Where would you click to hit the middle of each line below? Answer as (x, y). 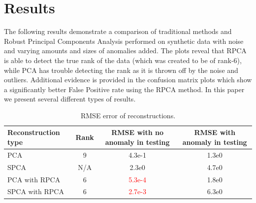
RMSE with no (138, 132)
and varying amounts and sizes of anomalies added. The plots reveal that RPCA (125, 51)
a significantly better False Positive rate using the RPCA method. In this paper (124, 89)
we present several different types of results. (70, 99)
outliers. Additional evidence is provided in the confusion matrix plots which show (128, 80)
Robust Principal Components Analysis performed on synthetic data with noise (124, 41)
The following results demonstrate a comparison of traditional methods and (118, 31)
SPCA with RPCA (36, 191)
